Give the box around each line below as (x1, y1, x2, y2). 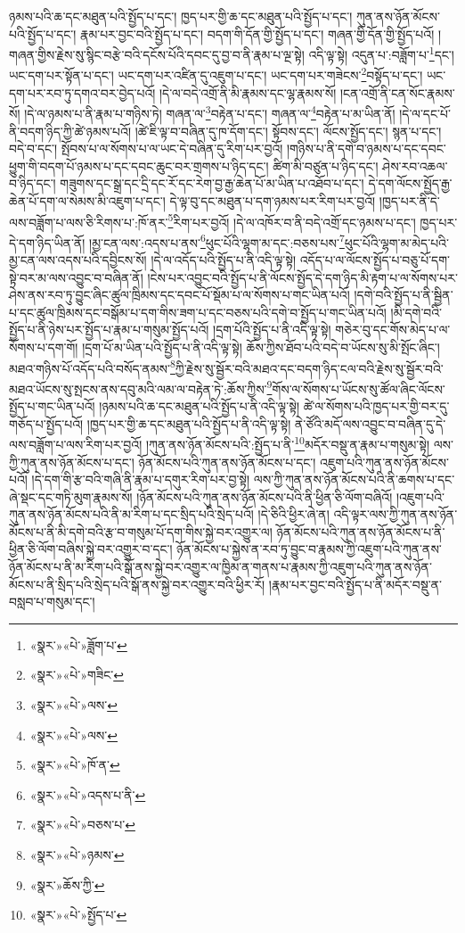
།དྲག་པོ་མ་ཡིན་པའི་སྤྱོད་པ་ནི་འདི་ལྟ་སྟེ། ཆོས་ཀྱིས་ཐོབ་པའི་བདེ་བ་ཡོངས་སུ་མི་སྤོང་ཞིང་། (82, 337, 440, 356)
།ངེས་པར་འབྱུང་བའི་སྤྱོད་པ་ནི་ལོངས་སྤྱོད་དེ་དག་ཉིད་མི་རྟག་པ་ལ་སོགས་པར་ (147, 268, 458, 286)
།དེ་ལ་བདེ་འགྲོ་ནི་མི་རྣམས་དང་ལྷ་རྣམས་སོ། (159, 83, 337, 102)
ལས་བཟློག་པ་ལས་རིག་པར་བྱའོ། (9, 434, 143, 453)
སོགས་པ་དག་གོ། (9, 337, 78, 356)
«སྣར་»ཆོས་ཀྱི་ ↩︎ (29, 875, 105, 894)
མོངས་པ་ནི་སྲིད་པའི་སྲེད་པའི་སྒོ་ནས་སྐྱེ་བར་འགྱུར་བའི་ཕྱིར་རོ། (9, 574, 265, 593)
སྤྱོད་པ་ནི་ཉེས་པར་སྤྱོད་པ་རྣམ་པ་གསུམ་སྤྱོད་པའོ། (9, 320, 209, 339)
